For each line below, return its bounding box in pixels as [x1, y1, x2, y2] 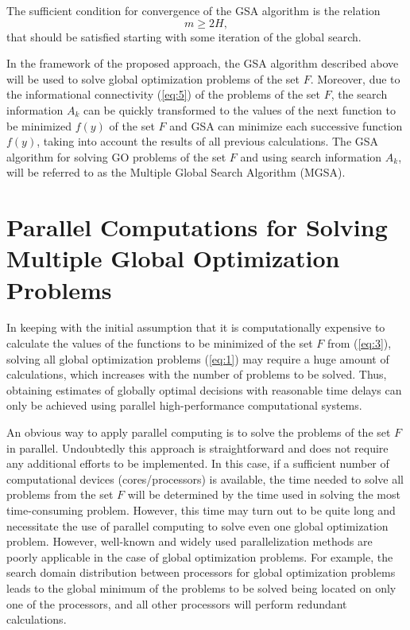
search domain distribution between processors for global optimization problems [6, 564, 396, 581]
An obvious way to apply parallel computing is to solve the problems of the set [6, 424, 391, 440]
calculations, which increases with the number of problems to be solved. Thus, [6, 366, 387, 383]
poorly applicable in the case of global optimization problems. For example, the [6, 548, 393, 565]
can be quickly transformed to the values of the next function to [83, 101, 396, 118]
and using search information [240, 148, 382, 165]
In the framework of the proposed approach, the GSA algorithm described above [6, 55, 399, 72]
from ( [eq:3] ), [327, 335, 392, 352]
